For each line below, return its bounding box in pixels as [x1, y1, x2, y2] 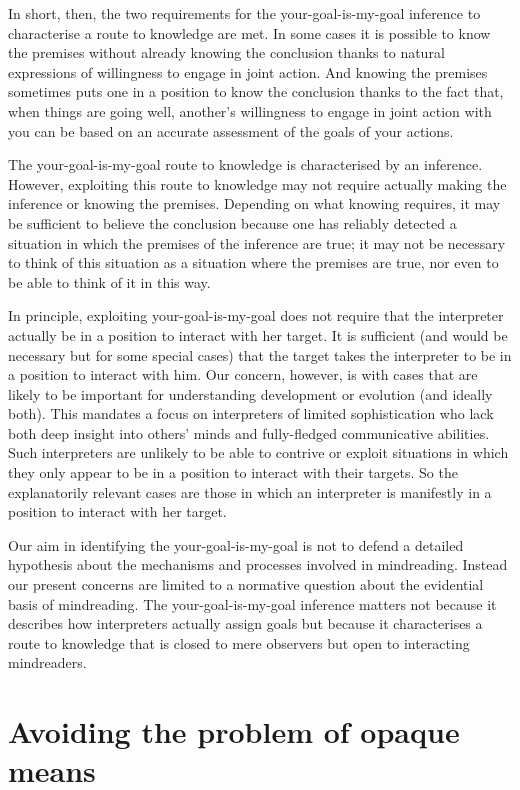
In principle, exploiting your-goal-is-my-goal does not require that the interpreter [8, 305, 504, 326]
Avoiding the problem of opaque [8, 711, 460, 752]
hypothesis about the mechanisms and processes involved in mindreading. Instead [8, 554, 508, 575]
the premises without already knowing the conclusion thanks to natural [8, 42, 445, 63]
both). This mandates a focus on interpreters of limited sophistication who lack [8, 403, 494, 424]
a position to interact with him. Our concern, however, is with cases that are [8, 364, 478, 385]
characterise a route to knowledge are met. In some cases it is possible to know [8, 22, 491, 43]
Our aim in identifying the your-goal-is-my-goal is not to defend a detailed [8, 534, 464, 555]
